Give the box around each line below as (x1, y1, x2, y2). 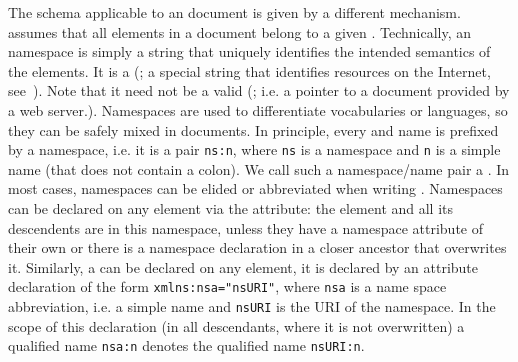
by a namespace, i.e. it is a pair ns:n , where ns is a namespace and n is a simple (8, 139, 501, 160)
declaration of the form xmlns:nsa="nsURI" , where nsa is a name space (8, 276, 447, 297)
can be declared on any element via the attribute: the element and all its (8, 198, 454, 218)
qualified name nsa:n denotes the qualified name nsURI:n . (8, 335, 365, 356)
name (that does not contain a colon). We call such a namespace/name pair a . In (8, 158, 510, 179)
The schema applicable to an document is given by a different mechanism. (8, 2, 461, 22)
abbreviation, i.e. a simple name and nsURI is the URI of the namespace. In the (8, 296, 496, 317)
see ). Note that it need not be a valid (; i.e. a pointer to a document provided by (8, 80, 510, 101)
